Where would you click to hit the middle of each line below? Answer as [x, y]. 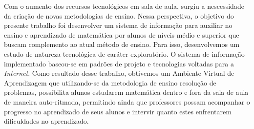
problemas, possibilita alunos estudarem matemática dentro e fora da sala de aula [126, 92]
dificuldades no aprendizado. [46, 121]
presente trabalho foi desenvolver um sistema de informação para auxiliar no [118, 25]
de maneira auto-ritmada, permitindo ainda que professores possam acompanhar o [127, 101]
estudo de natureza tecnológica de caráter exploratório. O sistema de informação [124, 54]
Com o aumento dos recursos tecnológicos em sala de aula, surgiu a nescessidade [124, 6]
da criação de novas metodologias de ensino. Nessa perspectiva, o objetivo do [119, 15]
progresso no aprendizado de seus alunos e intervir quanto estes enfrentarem [118, 111]
